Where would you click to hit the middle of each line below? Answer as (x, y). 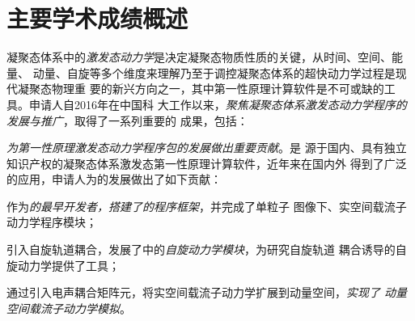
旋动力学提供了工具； (63, 265)
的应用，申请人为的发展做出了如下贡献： (114, 179)
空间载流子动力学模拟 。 (69, 308)
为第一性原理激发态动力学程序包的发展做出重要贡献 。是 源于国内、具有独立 (207, 148)
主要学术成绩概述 (97, 18)
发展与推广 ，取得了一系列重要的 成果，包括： (127, 120)
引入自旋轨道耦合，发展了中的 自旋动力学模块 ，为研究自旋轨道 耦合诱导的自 (207, 249)
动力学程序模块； (52, 222)
